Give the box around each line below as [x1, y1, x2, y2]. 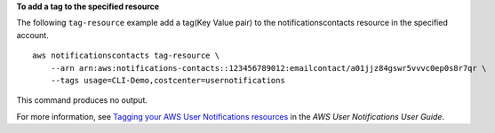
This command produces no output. [16, 95, 148, 106]
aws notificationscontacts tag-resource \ [32, 51, 220, 61]
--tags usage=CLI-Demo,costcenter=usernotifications [50, 75, 286, 85]
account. [16, 29, 49, 40]
